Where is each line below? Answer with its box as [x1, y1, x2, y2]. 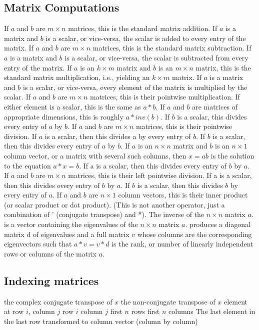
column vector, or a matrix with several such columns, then [4, 150, 186, 160]
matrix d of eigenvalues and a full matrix [4, 228, 129, 239]
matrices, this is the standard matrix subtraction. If [92, 42, 251, 53]
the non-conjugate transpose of [120, 296, 215, 306]
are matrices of [192, 101, 237, 111]
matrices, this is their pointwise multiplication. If [89, 91, 240, 102]
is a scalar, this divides [177, 111, 247, 121]
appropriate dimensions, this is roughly [4, 111, 123, 121]
